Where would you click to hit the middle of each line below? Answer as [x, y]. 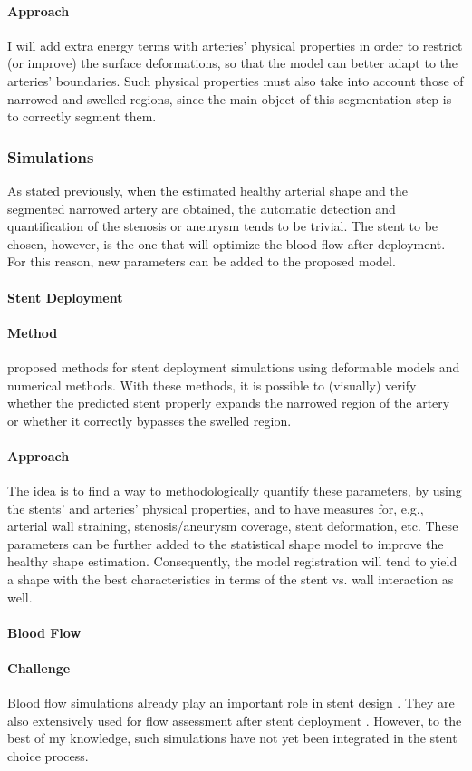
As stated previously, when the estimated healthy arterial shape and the [207, 190]
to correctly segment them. [82, 116]
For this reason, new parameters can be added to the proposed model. [202, 261]
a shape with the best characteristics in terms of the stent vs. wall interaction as [231, 579]
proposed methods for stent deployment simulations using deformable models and [234, 366]
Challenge [39, 668]
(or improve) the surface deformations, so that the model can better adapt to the [233, 63]
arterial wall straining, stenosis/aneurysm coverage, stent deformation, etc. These [233, 526]
